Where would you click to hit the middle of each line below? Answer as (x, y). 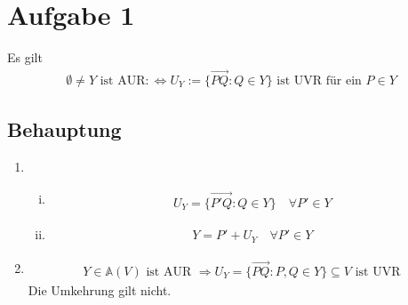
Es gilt (25, 57)
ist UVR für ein (319, 80)
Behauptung (64, 129)
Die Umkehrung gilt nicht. (100, 290)
